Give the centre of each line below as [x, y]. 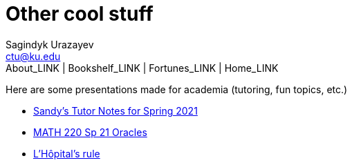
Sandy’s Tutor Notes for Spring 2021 [115, 110]
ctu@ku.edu [33, 56]
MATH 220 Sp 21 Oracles [90, 132]
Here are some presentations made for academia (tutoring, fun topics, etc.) [177, 89]
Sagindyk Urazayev [50, 44]
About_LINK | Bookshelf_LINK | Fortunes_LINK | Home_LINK [142, 68]
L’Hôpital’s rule [67, 153]
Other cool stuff [80, 14]
